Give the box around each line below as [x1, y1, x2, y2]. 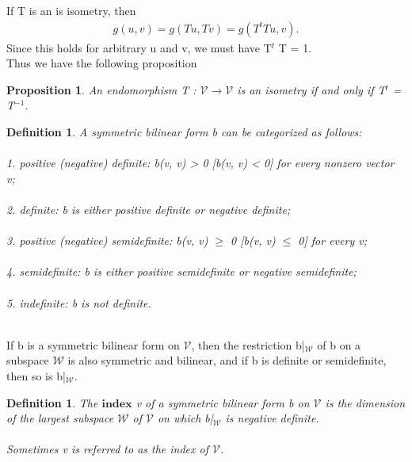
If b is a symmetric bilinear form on [6, 336, 180, 353]
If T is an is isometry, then [6, 2, 136, 18]
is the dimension [325, 394, 406, 410]
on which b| [157, 410, 213, 426]
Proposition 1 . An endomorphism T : [6, 81, 196, 97]
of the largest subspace [6, 410, 114, 426]
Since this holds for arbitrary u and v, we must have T [6, 39, 272, 55]
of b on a [317, 336, 361, 353]
